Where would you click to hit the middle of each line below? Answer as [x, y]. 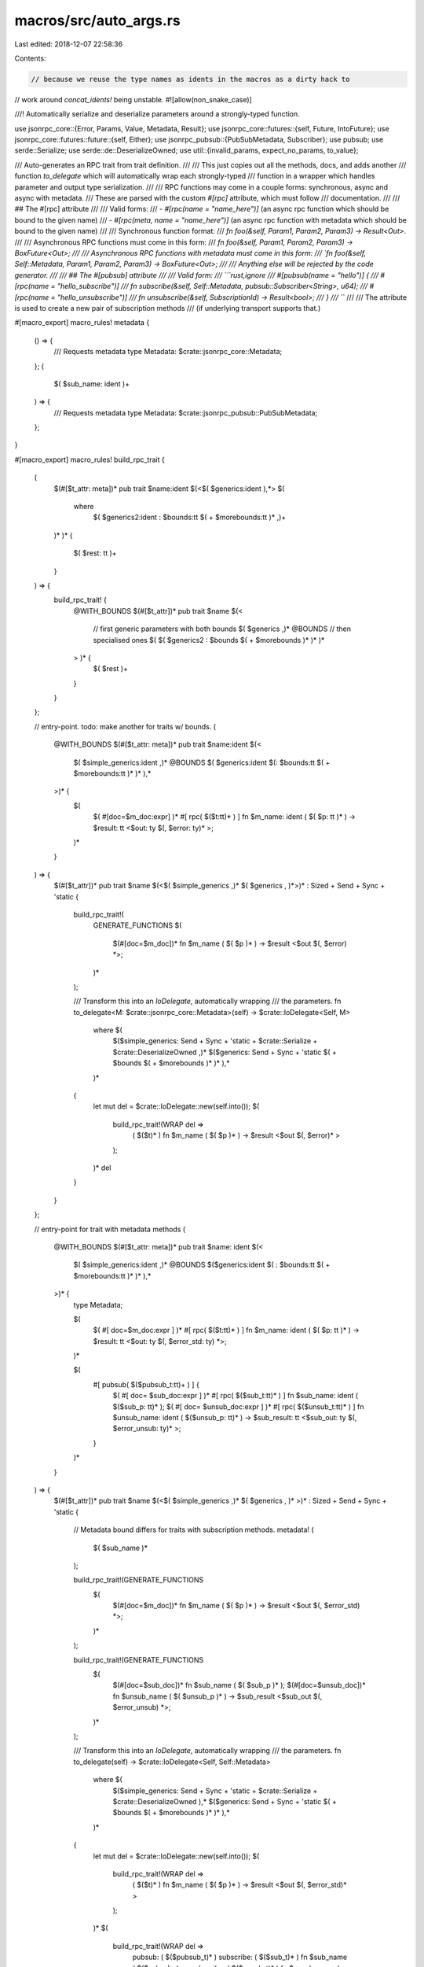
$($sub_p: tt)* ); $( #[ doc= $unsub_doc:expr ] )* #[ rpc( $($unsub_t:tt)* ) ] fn [238, 1406]
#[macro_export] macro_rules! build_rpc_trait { [90, 459]
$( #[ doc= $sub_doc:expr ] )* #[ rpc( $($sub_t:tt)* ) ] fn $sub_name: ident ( [236, 1396]
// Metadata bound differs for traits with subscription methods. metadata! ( [194, 1530]
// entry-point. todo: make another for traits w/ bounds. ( [125, 726]
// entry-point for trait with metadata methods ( [110, 1229]
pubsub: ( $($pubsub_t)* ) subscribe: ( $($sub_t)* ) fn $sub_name [240, 1957]
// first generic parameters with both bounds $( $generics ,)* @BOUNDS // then [222, 629]
